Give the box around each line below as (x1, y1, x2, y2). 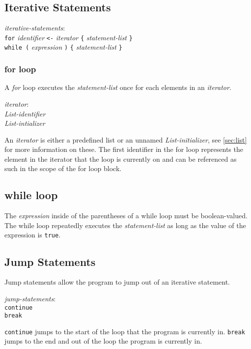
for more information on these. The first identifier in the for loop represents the (4, 144, 243, 154)
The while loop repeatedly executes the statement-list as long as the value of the (4, 220, 246, 230)
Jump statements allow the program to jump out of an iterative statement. (4, 277, 230, 287)
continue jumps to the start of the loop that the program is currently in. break (4, 326, 245, 336)
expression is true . (4, 230, 61, 240)
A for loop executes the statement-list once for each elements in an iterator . (4, 82, 231, 92)
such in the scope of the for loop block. (4, 163, 122, 174)
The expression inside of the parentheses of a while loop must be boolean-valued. (4, 210, 248, 221)
